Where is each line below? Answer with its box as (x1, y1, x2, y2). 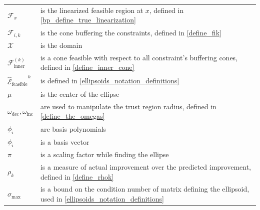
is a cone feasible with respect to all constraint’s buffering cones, (40, 52, 238, 62)
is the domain (40, 39, 82, 50)
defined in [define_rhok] (40, 171, 114, 182)
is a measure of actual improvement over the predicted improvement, (40, 161, 251, 172)
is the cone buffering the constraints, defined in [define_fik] (40, 27, 221, 37)
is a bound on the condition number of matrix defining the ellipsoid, (40, 184, 249, 194)
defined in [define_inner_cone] (40, 62, 134, 72)
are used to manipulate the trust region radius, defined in (40, 101, 216, 111)
